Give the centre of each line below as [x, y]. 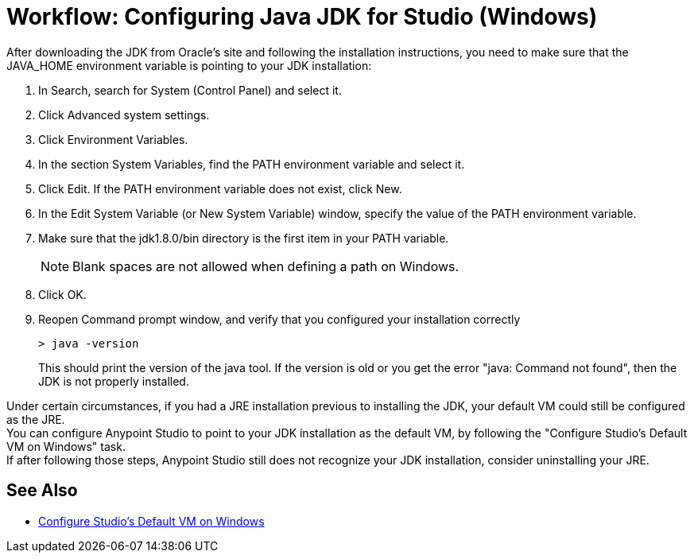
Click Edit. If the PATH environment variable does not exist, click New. [220, 188]
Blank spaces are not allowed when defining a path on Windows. [266, 266]
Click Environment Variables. [113, 139]
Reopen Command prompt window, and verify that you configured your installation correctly [279, 319]
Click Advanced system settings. [124, 115]
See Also [42, 491]
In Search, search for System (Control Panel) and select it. [190, 90]
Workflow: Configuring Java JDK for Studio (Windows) [302, 17]
